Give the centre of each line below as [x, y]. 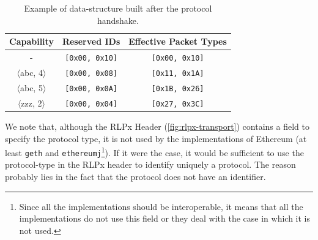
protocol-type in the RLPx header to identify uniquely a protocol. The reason [150, 164]
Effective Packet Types [178, 41]
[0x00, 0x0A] [91, 88]
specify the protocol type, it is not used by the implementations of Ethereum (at [156, 138]
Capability [31, 41]
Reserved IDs [91, 41]
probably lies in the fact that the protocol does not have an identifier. [135, 176]
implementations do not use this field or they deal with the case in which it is [165, 218]
